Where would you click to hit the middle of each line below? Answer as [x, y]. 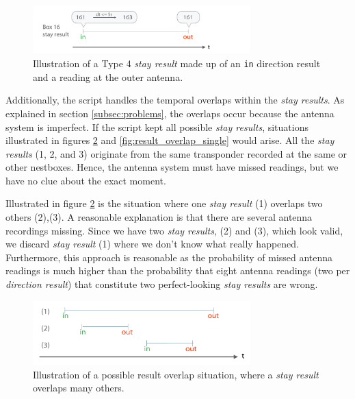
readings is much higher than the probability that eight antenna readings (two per [178, 270]
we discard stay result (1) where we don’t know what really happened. [152, 244]
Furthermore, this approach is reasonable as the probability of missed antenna [169, 257]
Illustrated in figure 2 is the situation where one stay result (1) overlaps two [164, 203]
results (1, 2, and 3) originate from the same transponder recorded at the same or [176, 153]
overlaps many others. [79, 388]
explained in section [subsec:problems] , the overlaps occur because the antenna [170, 113]
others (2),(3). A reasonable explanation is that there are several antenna [159, 217]
